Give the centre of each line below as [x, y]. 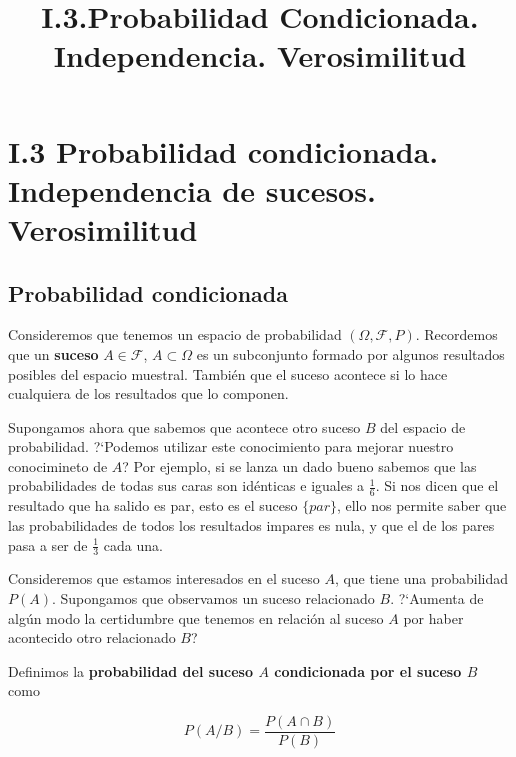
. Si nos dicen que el [437, 485]
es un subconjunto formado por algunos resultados [350, 353]
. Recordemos [456, 334]
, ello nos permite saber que [421, 505]
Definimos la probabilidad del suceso [131, 670]
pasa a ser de [48, 544]
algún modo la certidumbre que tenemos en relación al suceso [196, 617]
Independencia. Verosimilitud [260, 55]
